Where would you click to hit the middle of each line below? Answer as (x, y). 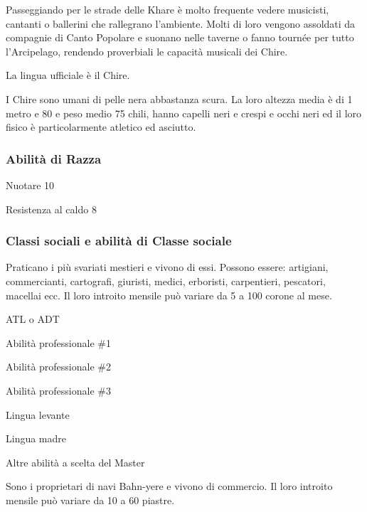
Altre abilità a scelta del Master (75, 462)
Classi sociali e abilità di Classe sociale (119, 241)
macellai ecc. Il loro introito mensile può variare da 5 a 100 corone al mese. (169, 295)
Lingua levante (38, 414)
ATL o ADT (33, 319)
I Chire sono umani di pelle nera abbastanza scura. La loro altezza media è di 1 (179, 98)
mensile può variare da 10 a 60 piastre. (90, 500)
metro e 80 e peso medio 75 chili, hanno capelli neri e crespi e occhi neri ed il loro (184, 113)
